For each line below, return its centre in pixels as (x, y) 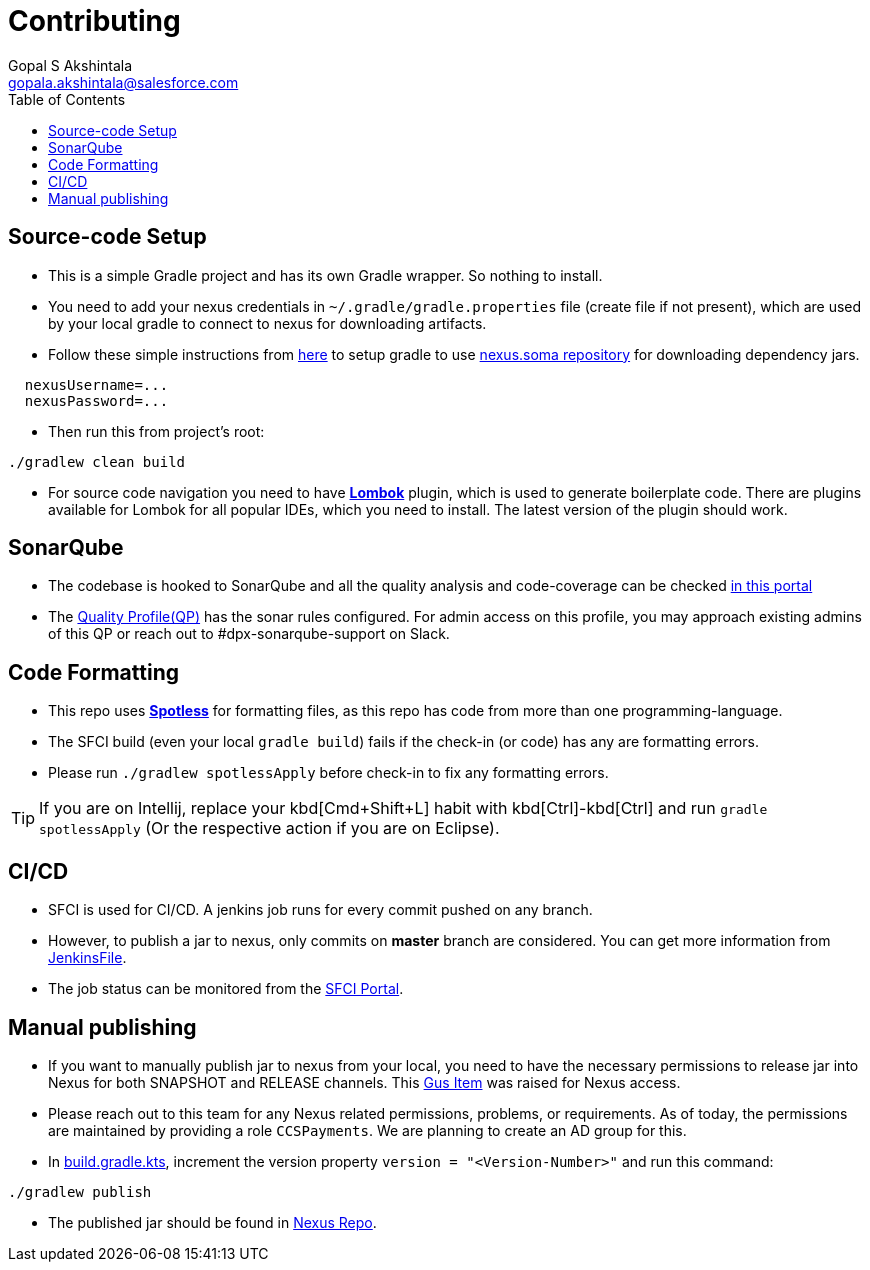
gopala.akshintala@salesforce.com (123, 82)
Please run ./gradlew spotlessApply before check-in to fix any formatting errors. (328, 773)
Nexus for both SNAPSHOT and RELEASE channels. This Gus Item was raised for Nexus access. (364, 1082)
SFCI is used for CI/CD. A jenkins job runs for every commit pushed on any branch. (320, 910)
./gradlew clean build (97, 461)
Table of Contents (67, 99)
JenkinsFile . (87, 958)
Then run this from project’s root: (156, 431)
